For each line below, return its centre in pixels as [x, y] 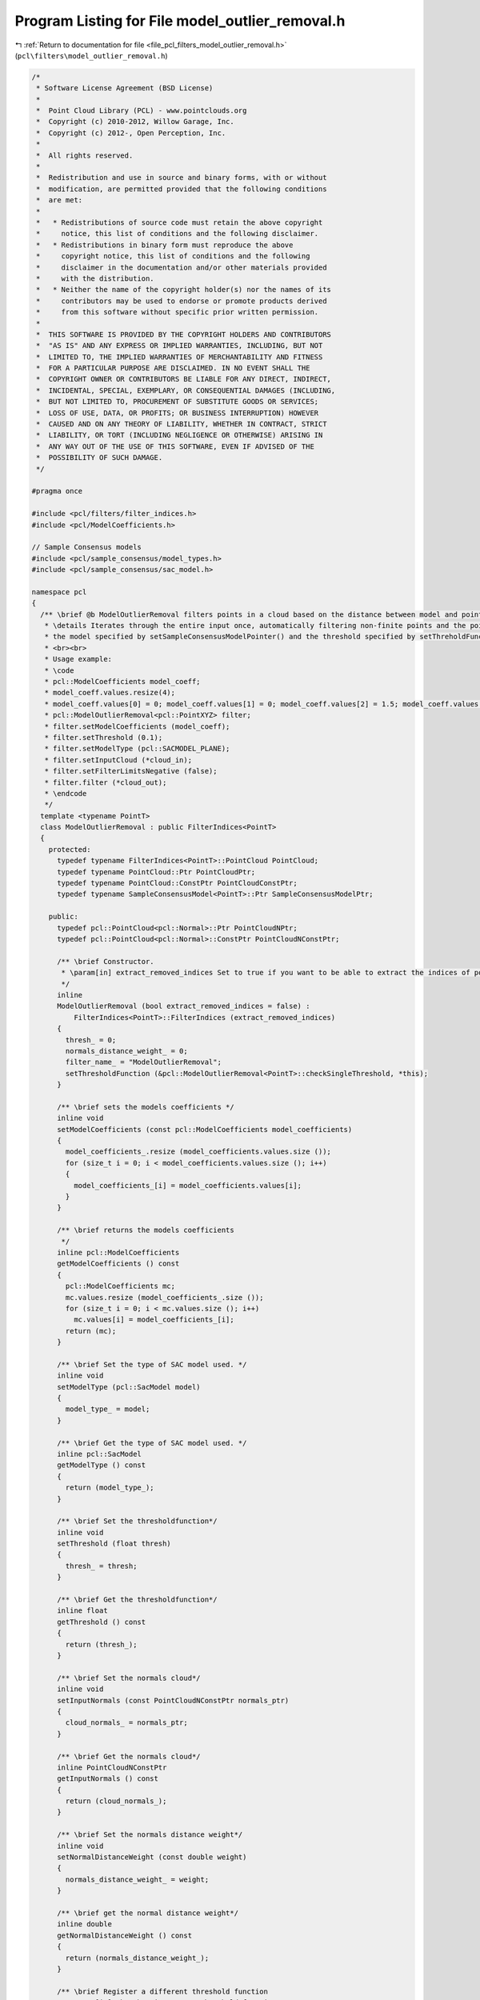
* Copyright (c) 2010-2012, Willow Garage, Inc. [136, 122]
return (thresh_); [101, 1644]
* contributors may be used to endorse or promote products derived [182, 301]
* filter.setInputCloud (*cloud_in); [118, 760]
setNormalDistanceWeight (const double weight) [152, 1857]
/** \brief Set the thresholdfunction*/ [137, 1521]
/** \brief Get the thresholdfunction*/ [137, 1600]
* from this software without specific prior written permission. [178, 312]
